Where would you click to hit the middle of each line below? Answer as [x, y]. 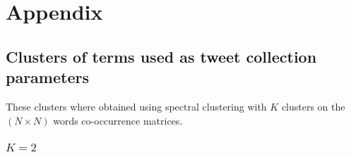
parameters [47, 77]
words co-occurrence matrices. [118, 120]
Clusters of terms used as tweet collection [161, 56]
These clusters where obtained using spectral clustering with [136, 106]
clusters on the [313, 106]
